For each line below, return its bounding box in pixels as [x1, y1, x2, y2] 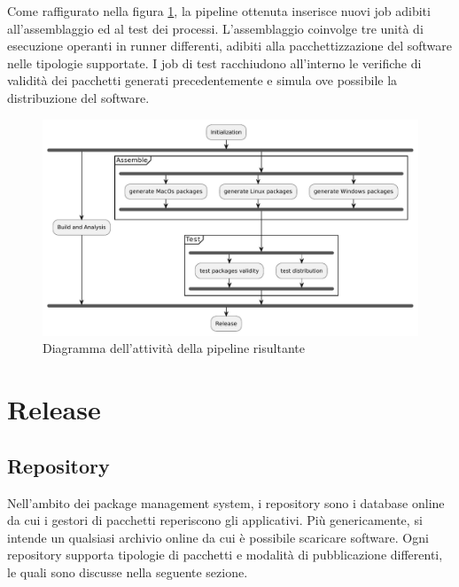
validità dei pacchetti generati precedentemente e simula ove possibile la [7, 71, 398, 90]
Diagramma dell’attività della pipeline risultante [43, 339, 305, 357]
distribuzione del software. [7, 88, 150, 106]
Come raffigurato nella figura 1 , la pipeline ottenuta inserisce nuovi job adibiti [7, 2, 431, 20]
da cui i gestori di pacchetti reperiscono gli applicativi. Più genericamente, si [7, 511, 423, 529]
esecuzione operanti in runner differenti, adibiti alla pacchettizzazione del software [7, 36, 453, 55]
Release [7, 391, 101, 427]
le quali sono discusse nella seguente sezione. [7, 563, 248, 581]
